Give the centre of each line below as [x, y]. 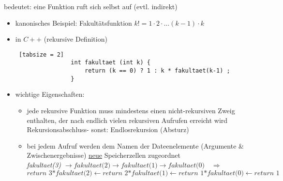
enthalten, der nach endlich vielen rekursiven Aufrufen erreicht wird [127, 120]
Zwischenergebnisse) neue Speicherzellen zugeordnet [104, 155]
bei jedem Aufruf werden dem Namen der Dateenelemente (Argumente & [135, 145]
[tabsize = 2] [41, 54]
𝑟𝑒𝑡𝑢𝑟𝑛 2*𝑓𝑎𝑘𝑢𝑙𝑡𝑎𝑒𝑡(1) [135, 173]
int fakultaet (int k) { [111, 63]
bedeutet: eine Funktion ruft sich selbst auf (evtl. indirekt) [91, 6]
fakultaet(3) [44, 164]
